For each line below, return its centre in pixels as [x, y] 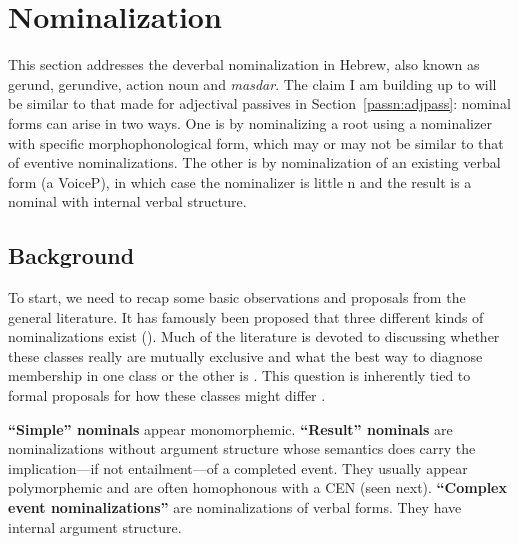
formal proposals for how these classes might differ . [167, 395]
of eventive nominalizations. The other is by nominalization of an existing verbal [254, 162]
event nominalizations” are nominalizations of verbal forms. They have [235, 507]
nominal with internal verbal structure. [127, 201]
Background [71, 255]
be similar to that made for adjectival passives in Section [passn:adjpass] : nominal [259, 103]
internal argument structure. [95, 526]
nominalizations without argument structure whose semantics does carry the [242, 448]
